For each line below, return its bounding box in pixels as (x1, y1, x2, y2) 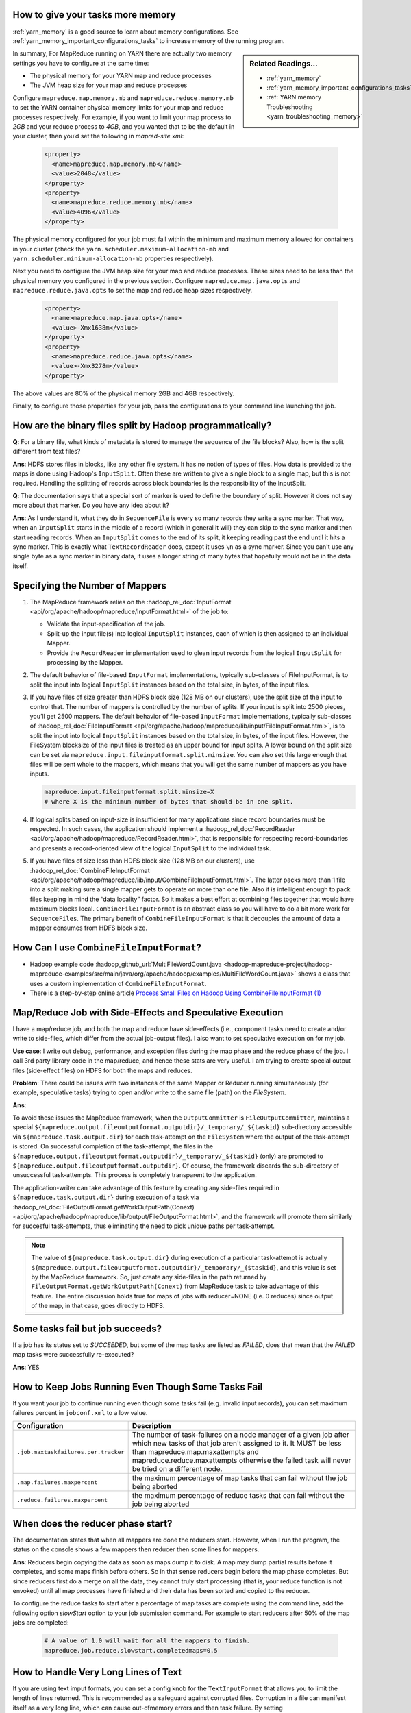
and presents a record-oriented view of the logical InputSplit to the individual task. (29, 843, 271, 852)
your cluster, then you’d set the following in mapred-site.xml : (12, 132, 184, 140)
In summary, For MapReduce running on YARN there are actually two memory (12, 49, 232, 58)
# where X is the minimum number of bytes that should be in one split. (44, 798, 294, 805)
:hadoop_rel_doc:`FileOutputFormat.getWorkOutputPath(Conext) (12, 1203, 195, 1211)
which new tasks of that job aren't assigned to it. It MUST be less (132, 1439, 342, 1449)
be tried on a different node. (132, 1464, 223, 1474)
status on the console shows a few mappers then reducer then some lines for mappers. (12, 1545, 260, 1553)
